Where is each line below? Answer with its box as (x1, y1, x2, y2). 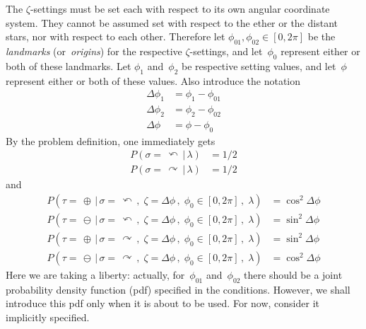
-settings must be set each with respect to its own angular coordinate (30, 1, 330, 16)
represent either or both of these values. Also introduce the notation (6, 73, 301, 88)
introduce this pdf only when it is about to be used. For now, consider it (6, 296, 319, 311)
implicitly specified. (6, 310, 90, 325)
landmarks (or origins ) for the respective (6, 43, 182, 58)
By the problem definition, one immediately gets (6, 133, 216, 148)
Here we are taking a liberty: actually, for (6, 267, 185, 282)
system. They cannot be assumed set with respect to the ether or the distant (6, 15, 338, 30)
